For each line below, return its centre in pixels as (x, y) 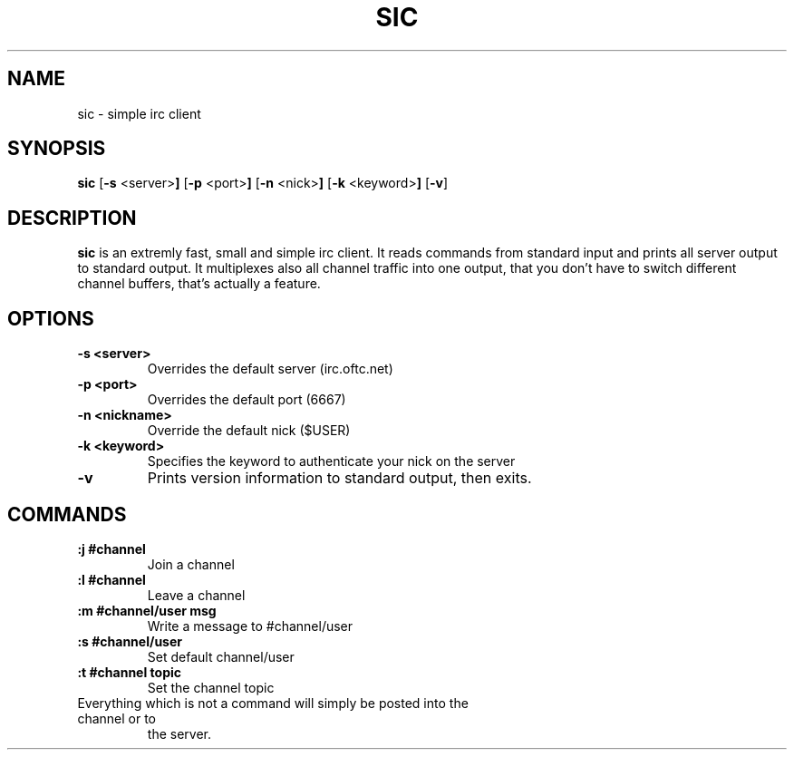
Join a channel (191, 564)
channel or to (117, 718)
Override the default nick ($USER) (249, 431)
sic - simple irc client (139, 113)
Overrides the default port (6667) (247, 400)
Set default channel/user (221, 656)
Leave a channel (196, 595)
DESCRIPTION (72, 218)
